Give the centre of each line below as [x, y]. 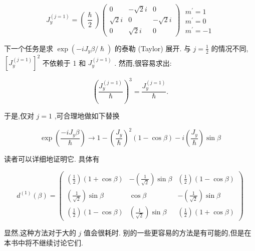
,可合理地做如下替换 [87, 116]
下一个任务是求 [29, 48]
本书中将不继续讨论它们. [44, 242]
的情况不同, [230, 48]
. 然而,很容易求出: [143, 62]
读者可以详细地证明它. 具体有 [52, 159]
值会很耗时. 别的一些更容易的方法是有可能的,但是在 [168, 233]
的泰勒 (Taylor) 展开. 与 [153, 48]
